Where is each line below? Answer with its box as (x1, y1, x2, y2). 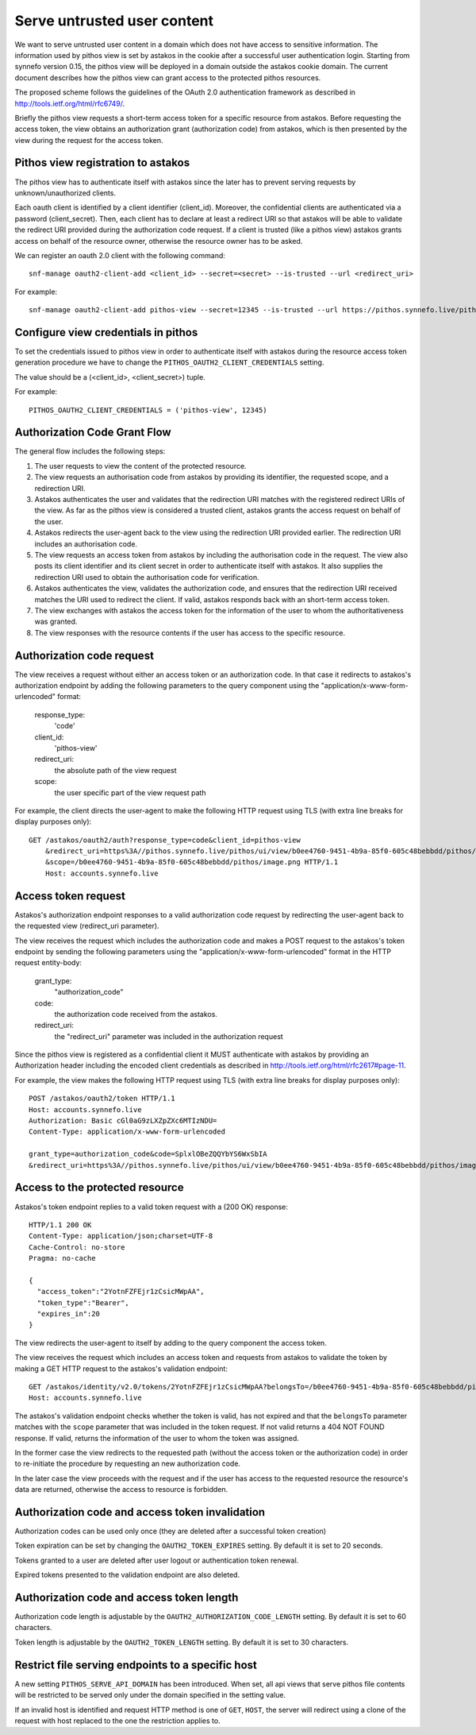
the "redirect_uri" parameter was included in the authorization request (54, 1031, 283, 1041)
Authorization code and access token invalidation (14, 1505, 266, 1519)
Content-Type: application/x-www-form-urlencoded (29, 1127, 226, 1136)
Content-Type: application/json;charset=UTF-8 (29, 1231, 213, 1241)
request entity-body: (14, 958, 83, 968)
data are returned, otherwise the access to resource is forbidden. (14, 1485, 228, 1494)
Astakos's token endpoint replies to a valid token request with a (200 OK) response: (14, 1202, 289, 1211)
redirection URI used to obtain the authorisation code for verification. (34, 572, 259, 582)
